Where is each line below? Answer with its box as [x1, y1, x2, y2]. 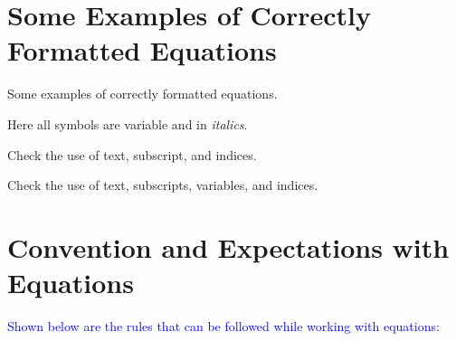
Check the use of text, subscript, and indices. [7, 145, 257, 164]
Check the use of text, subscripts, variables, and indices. [7, 175, 318, 194]
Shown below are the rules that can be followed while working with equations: [7, 317, 440, 335]
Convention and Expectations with [7, 228, 450, 265]
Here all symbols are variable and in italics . [7, 114, 248, 133]
